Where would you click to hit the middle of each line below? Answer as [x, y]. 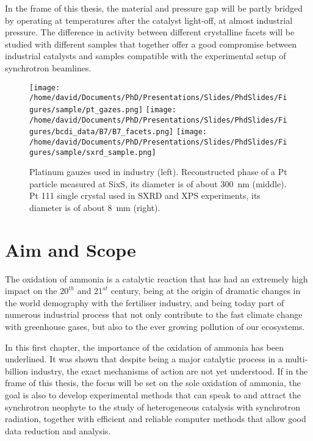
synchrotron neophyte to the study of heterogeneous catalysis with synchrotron [153, 407]
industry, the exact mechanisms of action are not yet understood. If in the [169, 371]
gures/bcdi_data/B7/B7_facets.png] [102, 132]
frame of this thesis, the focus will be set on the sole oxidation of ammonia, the [153, 383]
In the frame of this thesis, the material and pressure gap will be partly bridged [154, 8]
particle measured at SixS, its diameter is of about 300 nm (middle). [158, 183]
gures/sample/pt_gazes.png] [86, 109]
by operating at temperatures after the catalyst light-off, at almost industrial [149, 20]
